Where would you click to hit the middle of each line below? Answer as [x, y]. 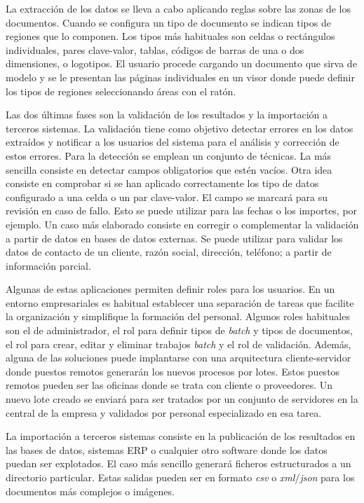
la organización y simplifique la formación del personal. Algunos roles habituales [178, 316]
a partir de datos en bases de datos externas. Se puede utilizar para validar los [174, 238]
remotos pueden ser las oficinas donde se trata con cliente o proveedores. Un [169, 385]
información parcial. [48, 265]
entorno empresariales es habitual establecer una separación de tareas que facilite [180, 302]
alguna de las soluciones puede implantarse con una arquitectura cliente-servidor [178, 358]
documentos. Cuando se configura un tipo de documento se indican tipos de [168, 22]
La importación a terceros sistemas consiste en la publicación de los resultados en [181, 436]
